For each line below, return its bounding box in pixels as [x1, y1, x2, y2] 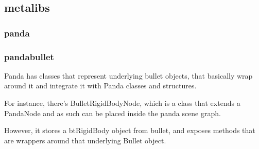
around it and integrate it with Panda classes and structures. [4, 80, 197, 91]
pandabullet [4, 50, 54, 63]
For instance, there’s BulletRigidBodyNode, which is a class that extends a [4, 98, 240, 108]
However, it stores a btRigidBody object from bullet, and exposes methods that [4, 125, 255, 136]
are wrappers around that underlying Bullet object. [4, 135, 166, 145]
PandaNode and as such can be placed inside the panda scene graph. [4, 107, 221, 118]
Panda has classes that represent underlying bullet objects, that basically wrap [4, 70, 253, 81]
